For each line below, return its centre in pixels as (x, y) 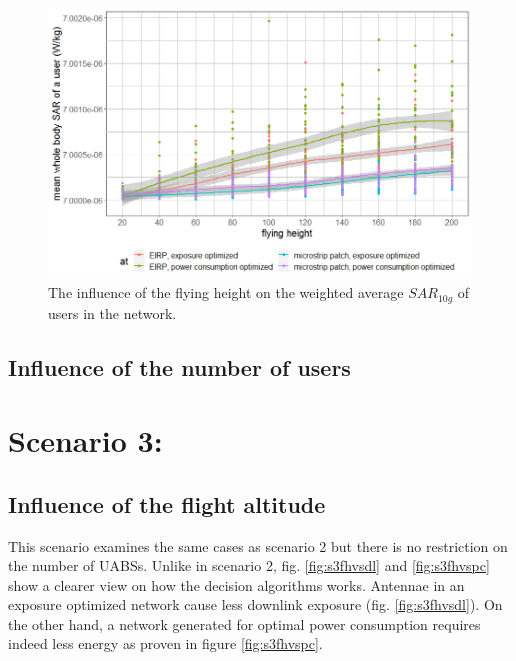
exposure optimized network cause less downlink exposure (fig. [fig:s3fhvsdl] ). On (255, 604)
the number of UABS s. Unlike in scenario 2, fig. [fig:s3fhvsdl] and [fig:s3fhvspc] (249, 565)
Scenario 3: (85, 440)
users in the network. (112, 312)
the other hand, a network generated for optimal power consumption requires (244, 623)
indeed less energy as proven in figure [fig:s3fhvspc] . (165, 643)
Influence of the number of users (179, 366)
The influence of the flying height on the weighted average (226, 292)
